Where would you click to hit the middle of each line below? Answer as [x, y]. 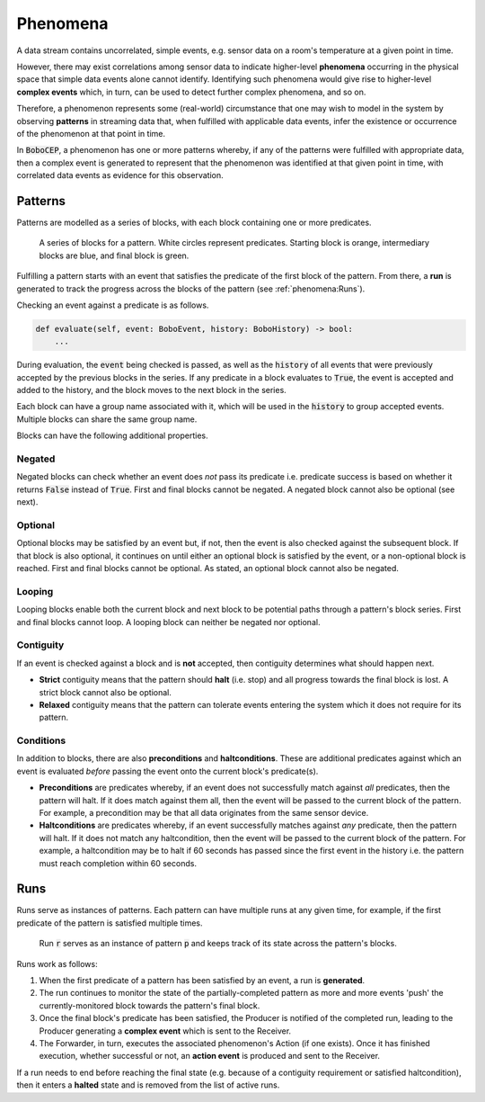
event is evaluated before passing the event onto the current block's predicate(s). [168, 771]
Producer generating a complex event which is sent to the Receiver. [165, 1031]
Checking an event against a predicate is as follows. [113, 305]
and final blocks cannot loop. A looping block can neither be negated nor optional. [168, 622]
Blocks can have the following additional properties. [112, 435]
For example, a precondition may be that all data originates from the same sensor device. [204, 813]
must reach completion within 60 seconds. [118, 863]
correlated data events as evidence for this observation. [120, 175]
